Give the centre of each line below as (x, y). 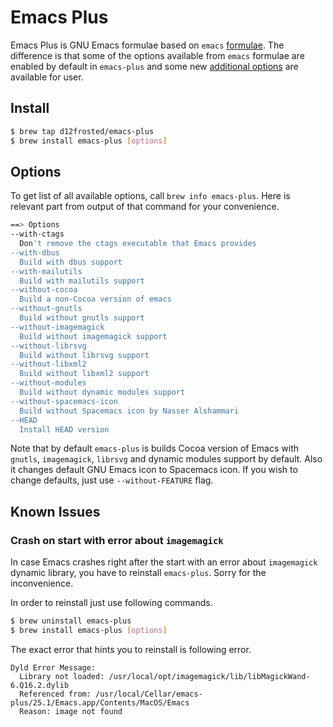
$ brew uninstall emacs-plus (71, 621)
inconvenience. (42, 583)
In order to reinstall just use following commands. (111, 603)
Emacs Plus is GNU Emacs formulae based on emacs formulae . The (147, 45)
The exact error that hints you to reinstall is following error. (131, 649)
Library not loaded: (62, 676)
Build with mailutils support (82, 281)
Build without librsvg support (84, 355)
